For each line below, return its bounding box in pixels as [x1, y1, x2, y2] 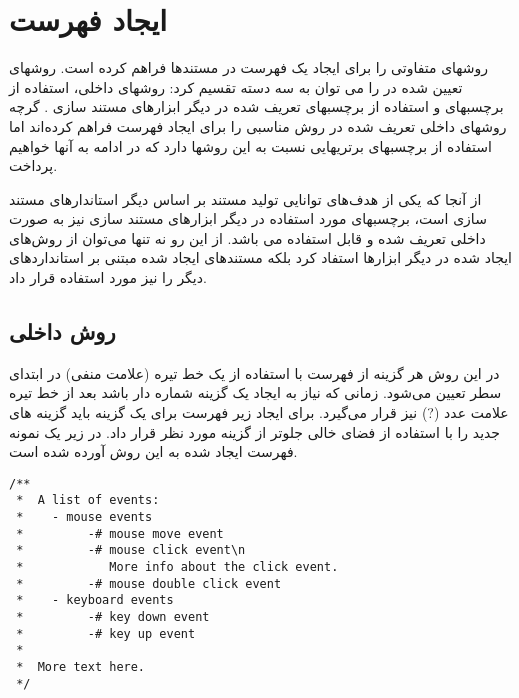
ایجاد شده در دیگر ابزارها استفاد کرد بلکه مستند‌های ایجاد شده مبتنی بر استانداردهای [9, 247, 512, 268]
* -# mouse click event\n [16, 543, 246, 558]
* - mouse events [16, 510, 153, 525]
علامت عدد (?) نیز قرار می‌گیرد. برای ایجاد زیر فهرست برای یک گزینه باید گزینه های [9, 402, 509, 423]
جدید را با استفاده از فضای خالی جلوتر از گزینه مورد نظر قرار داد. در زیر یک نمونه [9, 421, 501, 442]
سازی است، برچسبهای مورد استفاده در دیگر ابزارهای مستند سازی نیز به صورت [9, 208, 487, 229]
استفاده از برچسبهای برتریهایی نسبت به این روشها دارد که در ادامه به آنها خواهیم [9, 135, 492, 156]
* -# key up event [16, 626, 196, 641]
